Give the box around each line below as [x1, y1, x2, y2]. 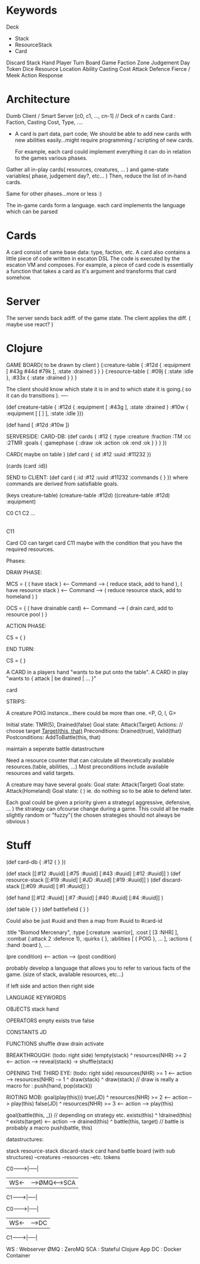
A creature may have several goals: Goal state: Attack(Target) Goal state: [6, 781, 185, 788]
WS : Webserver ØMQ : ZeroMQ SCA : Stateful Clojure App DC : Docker [6, 1246, 182, 1253]
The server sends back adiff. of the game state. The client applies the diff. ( [6, 314, 191, 322]
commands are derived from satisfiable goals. [6, 480, 119, 487]
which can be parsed [6, 208, 58, 215]
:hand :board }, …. [6, 941, 51, 948]
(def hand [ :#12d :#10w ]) [6, 421, 70, 428]
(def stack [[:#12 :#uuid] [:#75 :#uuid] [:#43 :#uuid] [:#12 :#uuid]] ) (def [6, 870, 181, 877]
